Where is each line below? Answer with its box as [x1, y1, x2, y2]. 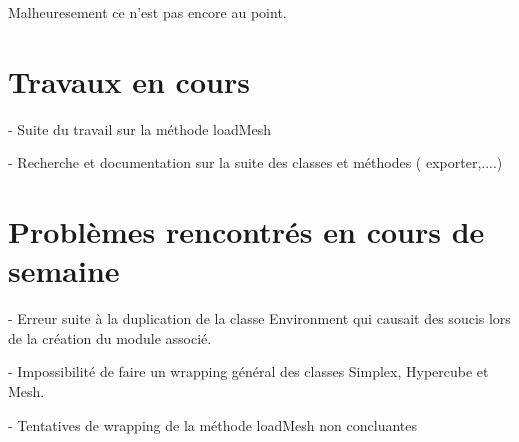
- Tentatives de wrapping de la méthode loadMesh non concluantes [8, 414, 417, 435]
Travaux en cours [8, 60, 250, 101]
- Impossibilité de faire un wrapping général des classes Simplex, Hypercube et [8, 361, 489, 382]
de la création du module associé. [8, 327, 212, 348]
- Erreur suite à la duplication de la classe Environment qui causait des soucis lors [8, 308, 511, 329]
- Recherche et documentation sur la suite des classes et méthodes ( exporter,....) [8, 152, 503, 173]
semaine [8, 250, 120, 291]
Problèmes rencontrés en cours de [8, 211, 485, 252]
